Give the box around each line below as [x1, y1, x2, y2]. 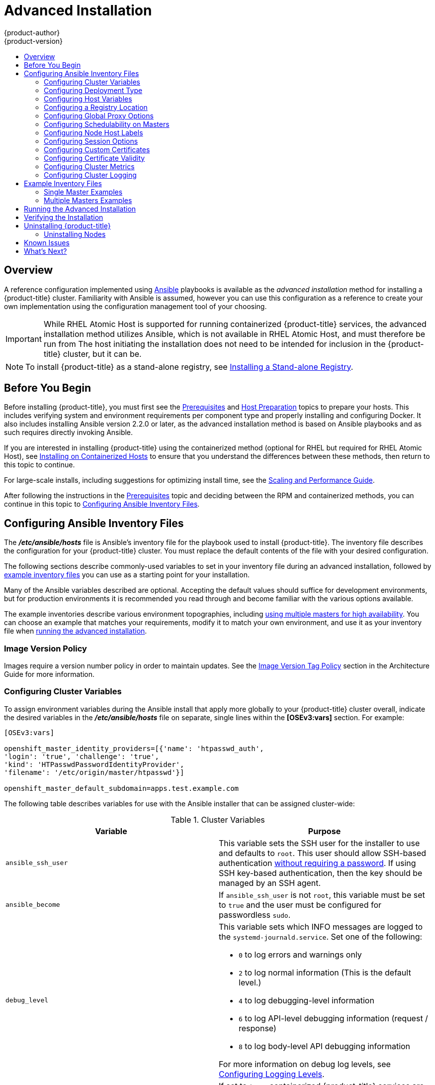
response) [239, 1023, 276, 1033]
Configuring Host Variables [44, 94, 132, 103]
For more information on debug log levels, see [219, 1059, 391, 1069]
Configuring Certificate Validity [44, 153, 145, 162]
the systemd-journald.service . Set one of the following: [219, 931, 423, 942]
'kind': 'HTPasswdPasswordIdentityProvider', [4, 760, 184, 768]
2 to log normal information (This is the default [239, 967, 411, 977]
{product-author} [4, 28, 60, 37]
